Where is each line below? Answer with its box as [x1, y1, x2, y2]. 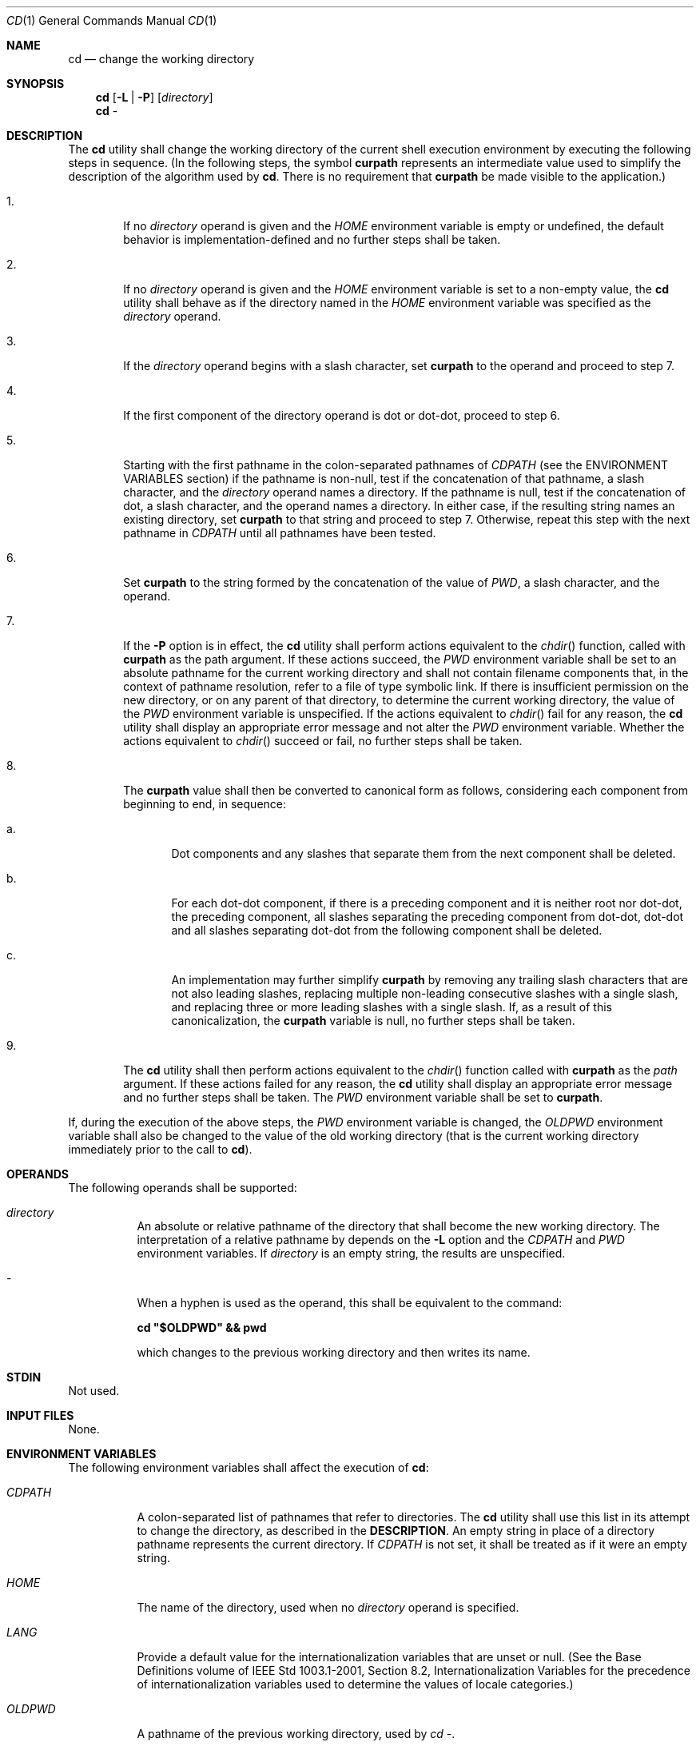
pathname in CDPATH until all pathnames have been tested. [123, 526, 436, 540]
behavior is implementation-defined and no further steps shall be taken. [123, 233, 501, 246]
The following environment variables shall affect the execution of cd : [68, 1461, 429, 1474]
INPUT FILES [6, 1409, 74, 1422]
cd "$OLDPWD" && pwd [137, 1321, 267, 1334]
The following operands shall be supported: [68, 1181, 297, 1194]
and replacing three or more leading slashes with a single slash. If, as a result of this [171, 1000, 612, 1014]
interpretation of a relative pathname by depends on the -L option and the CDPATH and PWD [137, 1233, 625, 1246]
